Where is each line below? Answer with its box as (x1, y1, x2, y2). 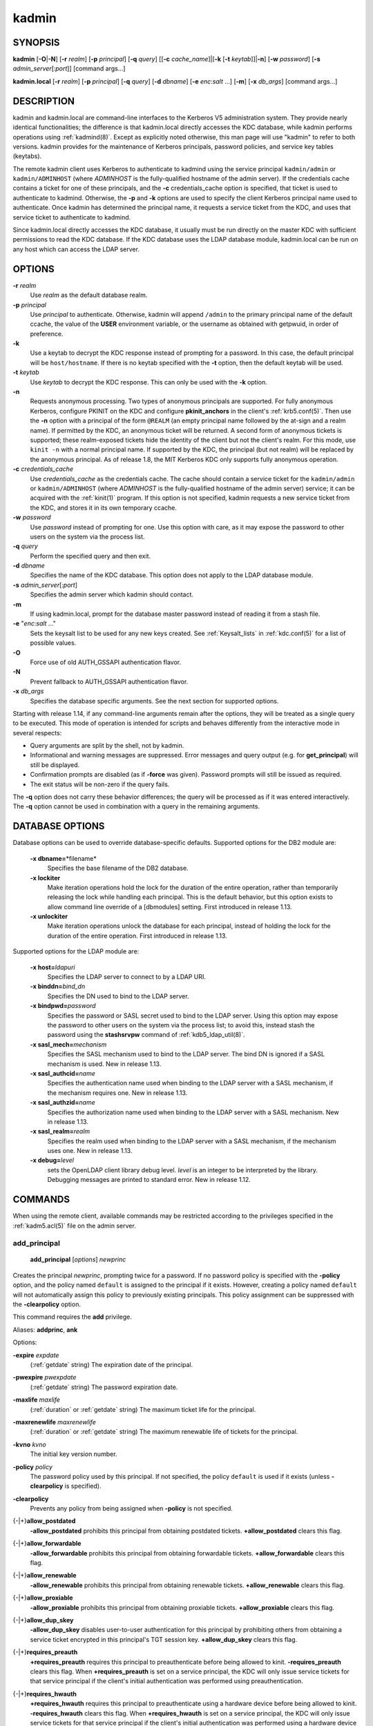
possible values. (30, 639, 77, 647)
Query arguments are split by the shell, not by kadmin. (30, 741, 184, 750)
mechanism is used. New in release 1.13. (47, 1060, 162, 1068)
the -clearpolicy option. (12, 1300, 81, 1308)
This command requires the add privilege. (12, 1312, 133, 1321)
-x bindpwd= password (30, 1002, 96, 1010)
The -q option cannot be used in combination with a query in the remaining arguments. (12, 802, 260, 811)
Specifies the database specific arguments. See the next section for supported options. (30, 697, 279, 705)
